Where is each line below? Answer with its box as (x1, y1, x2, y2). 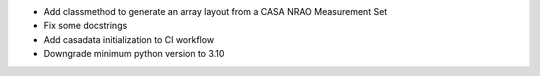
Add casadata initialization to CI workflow (43, 33, 215, 45)
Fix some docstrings (43, 20, 128, 32)
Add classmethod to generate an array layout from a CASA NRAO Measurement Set (43, 6, 388, 17)
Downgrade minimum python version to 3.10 (43, 48, 225, 60)
